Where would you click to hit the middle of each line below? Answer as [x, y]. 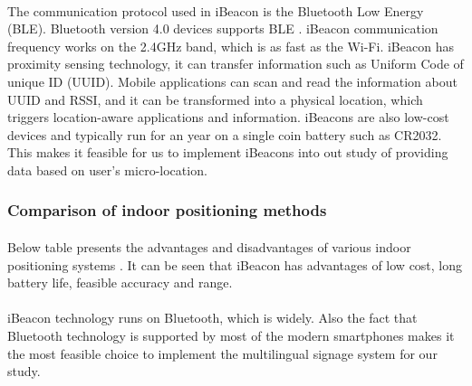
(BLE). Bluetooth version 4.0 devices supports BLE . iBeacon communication [223, 28]
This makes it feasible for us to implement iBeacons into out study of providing [228, 152]
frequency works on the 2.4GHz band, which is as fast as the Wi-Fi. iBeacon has [231, 46]
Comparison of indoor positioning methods [167, 210]
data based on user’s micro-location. [107, 169]
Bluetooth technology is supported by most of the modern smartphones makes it [231, 335]
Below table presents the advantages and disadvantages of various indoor [209, 246]
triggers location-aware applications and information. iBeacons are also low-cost [228, 117]
